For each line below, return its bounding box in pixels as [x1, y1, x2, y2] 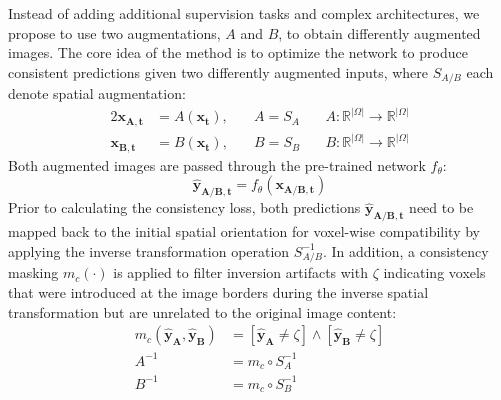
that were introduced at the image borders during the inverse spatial [8, 281, 429, 302]
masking [8, 262, 59, 283]
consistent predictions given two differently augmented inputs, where [8, 61, 429, 82]
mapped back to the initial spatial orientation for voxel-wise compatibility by [8, 220, 480, 241]
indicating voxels [383, 262, 486, 283]
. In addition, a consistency [322, 240, 489, 261]
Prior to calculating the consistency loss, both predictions [8, 197, 361, 218]
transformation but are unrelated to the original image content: [8, 301, 397, 322]
